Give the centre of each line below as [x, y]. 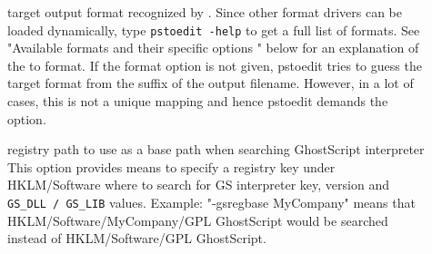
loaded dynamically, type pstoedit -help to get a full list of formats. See [214, 29]
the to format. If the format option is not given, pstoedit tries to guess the [215, 65]
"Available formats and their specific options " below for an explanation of [213, 48]
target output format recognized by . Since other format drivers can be [205, 12]
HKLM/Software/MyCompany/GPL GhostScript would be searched [198, 220]
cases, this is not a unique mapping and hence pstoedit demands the [198, 101]
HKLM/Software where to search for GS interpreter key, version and [198, 185]
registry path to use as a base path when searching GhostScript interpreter [216, 149]
